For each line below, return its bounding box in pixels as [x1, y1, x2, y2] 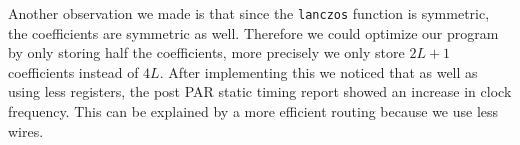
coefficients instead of [8, 61, 139, 82]
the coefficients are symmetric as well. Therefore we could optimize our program [8, 22, 499, 43]
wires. [8, 120, 44, 141]
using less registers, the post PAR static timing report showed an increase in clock [8, 81, 512, 102]
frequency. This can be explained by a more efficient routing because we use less [8, 101, 499, 122]
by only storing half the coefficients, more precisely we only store [8, 42, 405, 63]
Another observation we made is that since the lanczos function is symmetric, [8, 3, 490, 23]
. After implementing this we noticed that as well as [159, 61, 478, 82]
